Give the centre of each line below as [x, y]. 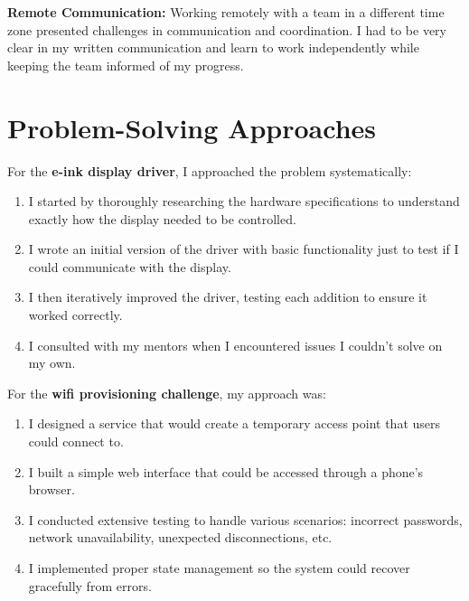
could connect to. [76, 441]
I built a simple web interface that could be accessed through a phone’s [226, 471]
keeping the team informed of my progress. [126, 65]
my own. [52, 363]
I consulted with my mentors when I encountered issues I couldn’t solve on [235, 345]
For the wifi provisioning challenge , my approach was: [167, 393]
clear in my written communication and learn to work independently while [213, 47]
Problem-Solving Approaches [192, 127]
